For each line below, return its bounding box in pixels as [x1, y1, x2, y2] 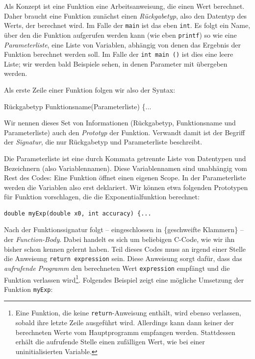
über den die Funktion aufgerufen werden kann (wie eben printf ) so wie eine [4, 29, 237, 40]
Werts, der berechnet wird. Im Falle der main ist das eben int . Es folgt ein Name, [4, 20, 251, 30]
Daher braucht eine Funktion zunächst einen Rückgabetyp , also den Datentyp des [4, 10, 247, 21]
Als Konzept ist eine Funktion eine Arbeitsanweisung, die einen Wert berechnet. [4, 1, 245, 11]
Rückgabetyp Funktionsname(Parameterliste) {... [4, 101, 152, 111]
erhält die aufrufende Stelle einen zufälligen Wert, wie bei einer [15, 336, 205, 347]
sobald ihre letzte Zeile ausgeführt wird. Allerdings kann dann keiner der [15, 317, 234, 328]
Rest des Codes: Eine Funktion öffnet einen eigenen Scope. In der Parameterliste [4, 172, 246, 183]
